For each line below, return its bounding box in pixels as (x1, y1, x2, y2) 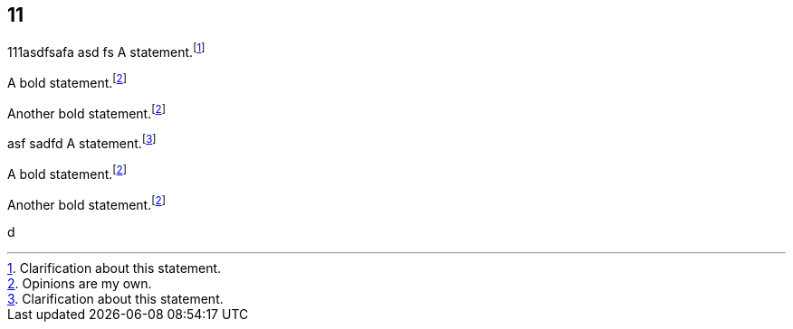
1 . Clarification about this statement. (7, 260, 222, 277)
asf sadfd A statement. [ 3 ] (7, 133, 157, 152)
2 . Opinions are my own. (7, 276, 152, 292)
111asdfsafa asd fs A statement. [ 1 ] (7, 42, 205, 61)
